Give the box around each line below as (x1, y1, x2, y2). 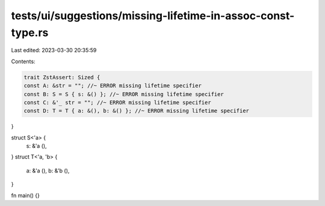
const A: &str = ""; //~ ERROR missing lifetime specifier (23, 82, 202, 89)
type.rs (11, 26, 49, 39)
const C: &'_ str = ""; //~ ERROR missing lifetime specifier (23, 99, 211, 106)
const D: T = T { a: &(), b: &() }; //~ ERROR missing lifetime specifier (23, 108, 250, 114)
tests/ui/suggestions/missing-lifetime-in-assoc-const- (11, 9, 295, 22)
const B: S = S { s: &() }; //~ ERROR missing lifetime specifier (23, 91, 224, 97)
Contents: (11, 58, 36, 65)
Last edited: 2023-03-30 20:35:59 (11, 47, 97, 54)
